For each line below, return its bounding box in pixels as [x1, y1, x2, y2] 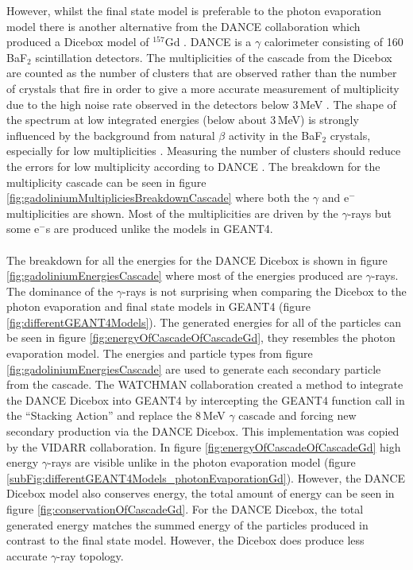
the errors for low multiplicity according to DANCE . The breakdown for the [6, 157, 380, 174]
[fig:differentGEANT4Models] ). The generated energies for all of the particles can [6, 313, 401, 330]
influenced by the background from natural [6, 126, 215, 143]
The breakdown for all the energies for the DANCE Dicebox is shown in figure [6, 251, 388, 268]
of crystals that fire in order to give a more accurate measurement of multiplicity [6, 79, 399, 96]
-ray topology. [56, 547, 124, 564]
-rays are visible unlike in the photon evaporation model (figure [48, 454, 356, 471]
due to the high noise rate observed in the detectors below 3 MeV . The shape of [6, 95, 396, 112]
